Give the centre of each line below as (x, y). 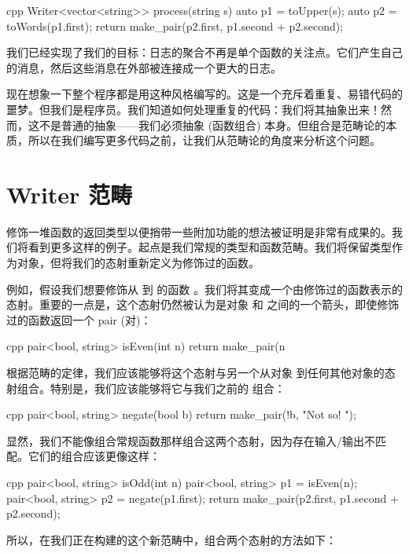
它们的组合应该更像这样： (94, 456)
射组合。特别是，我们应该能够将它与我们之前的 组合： (146, 388)
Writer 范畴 (70, 194)
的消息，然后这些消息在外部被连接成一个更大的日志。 (144, 67)
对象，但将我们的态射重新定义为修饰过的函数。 (138, 263)
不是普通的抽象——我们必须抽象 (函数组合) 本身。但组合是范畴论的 (212, 125)
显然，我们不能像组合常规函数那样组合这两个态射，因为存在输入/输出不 (191, 440)
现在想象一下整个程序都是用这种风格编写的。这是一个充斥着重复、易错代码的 (204, 94)
